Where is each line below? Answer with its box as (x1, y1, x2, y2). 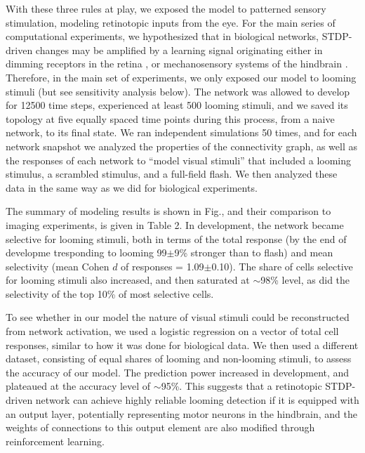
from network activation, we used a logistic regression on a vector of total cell (6, 324, 339, 339)
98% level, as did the (260, 273, 350, 287)
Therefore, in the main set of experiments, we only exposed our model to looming (6, 70, 357, 84)
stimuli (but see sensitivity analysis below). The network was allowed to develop (6, 84, 350, 98)
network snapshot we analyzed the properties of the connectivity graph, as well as (6, 138, 358, 153)
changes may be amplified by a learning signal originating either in (35, 42, 323, 57)
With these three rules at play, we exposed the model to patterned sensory (6, 1, 326, 15)
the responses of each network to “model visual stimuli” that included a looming (6, 152, 351, 167)
